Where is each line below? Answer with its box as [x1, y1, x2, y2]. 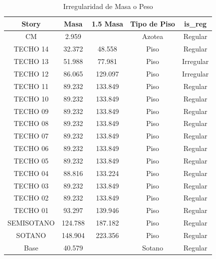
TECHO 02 [13, 192, 49, 203]
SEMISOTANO [7, 217, 55, 228]
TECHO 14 [13, 43, 49, 54]
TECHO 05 [13, 155, 49, 165]
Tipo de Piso [130, 18, 175, 28]
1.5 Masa [91, 18, 123, 28]
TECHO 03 [13, 180, 49, 190]
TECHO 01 [13, 205, 49, 215]
